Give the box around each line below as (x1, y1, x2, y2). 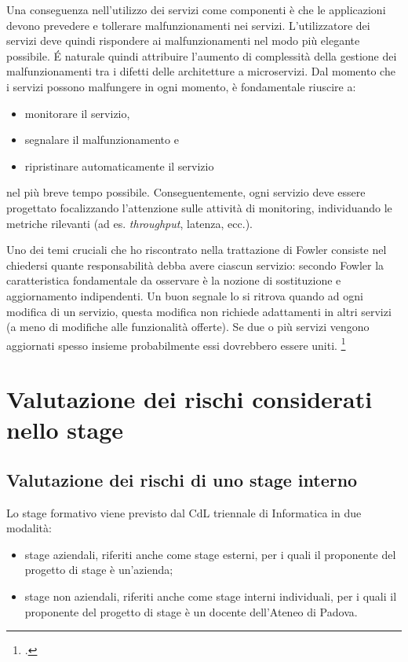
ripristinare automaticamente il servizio (24, 157, 214, 174)
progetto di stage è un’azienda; (24, 561, 173, 578)
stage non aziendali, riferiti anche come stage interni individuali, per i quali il (24, 588, 397, 605)
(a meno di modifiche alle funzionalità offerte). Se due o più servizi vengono (6, 318, 370, 335)
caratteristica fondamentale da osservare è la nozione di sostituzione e (6, 272, 341, 289)
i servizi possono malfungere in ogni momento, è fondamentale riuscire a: (6, 78, 356, 94)
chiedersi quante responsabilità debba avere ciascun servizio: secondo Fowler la (6, 256, 384, 273)
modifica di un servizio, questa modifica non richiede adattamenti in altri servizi (6, 303, 392, 319)
